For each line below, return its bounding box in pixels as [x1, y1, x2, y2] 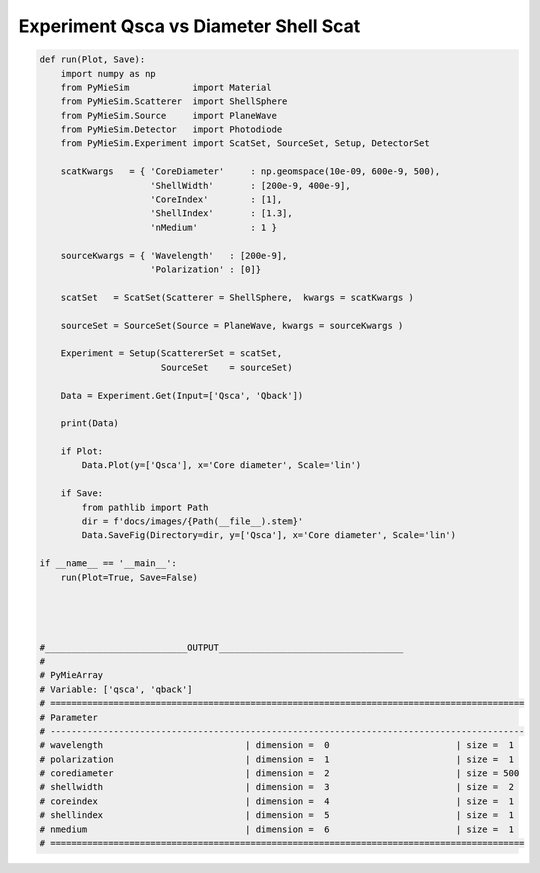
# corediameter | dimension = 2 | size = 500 [39, 768, 520, 779]
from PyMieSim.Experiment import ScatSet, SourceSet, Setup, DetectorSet [60, 138, 430, 149]
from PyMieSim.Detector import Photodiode [60, 124, 283, 135]
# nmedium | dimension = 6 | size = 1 [39, 823, 515, 835]
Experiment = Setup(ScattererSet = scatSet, [60, 348, 283, 359]
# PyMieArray [39, 670, 104, 681]
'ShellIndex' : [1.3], [150, 208, 294, 219]
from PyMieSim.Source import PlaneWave [60, 110, 277, 121]
